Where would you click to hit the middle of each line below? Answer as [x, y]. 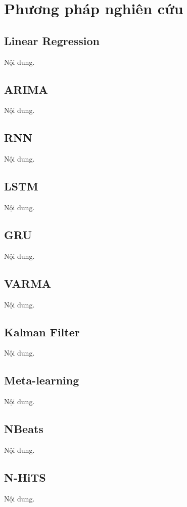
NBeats [24, 429]
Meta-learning [42, 380]
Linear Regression [52, 40]
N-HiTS [25, 477]
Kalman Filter [42, 331]
